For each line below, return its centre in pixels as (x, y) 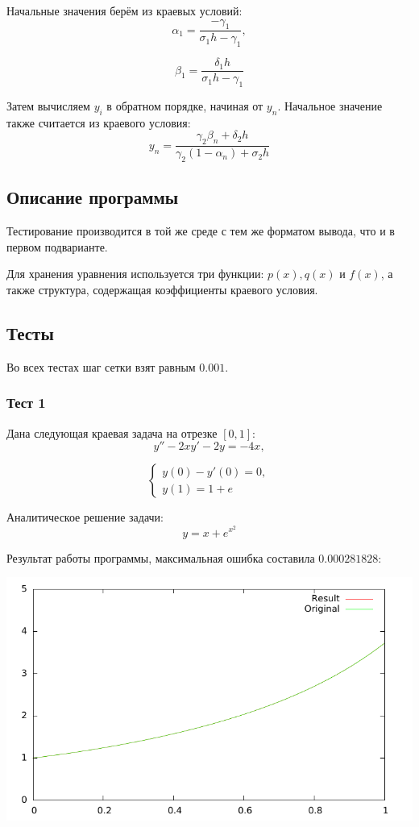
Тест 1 (26, 403)
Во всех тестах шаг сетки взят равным (101, 366)
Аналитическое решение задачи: (85, 517)
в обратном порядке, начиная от (185, 106)
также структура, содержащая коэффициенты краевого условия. (162, 290)
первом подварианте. (57, 246)
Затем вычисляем (48, 106)
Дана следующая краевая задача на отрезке (112, 432)
